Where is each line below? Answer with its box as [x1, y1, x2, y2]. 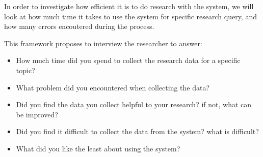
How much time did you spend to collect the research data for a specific [16, 55, 241, 66]
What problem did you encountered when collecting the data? [16, 82, 210, 92]
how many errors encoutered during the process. [4, 21, 154, 32]
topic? [16, 65, 35, 75]
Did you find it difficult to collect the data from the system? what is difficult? [16, 126, 259, 137]
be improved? [16, 109, 58, 119]
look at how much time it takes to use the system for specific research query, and [4, 11, 257, 21]
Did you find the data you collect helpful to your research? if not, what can [16, 99, 252, 110]
